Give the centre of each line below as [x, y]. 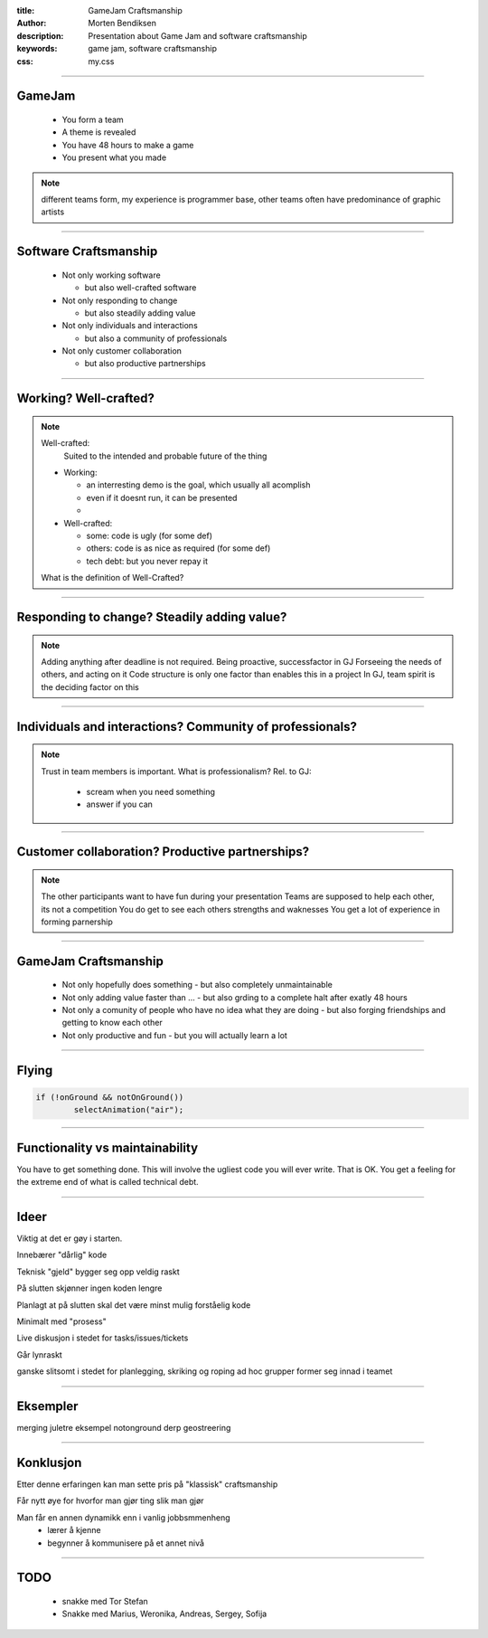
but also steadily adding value [140, 313]
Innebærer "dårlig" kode [62, 1255]
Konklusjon [49, 1462]
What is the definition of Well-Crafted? [113, 578]
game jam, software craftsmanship [152, 49]
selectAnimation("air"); [129, 1110]
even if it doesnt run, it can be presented [162, 497]
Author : [32, 24]
